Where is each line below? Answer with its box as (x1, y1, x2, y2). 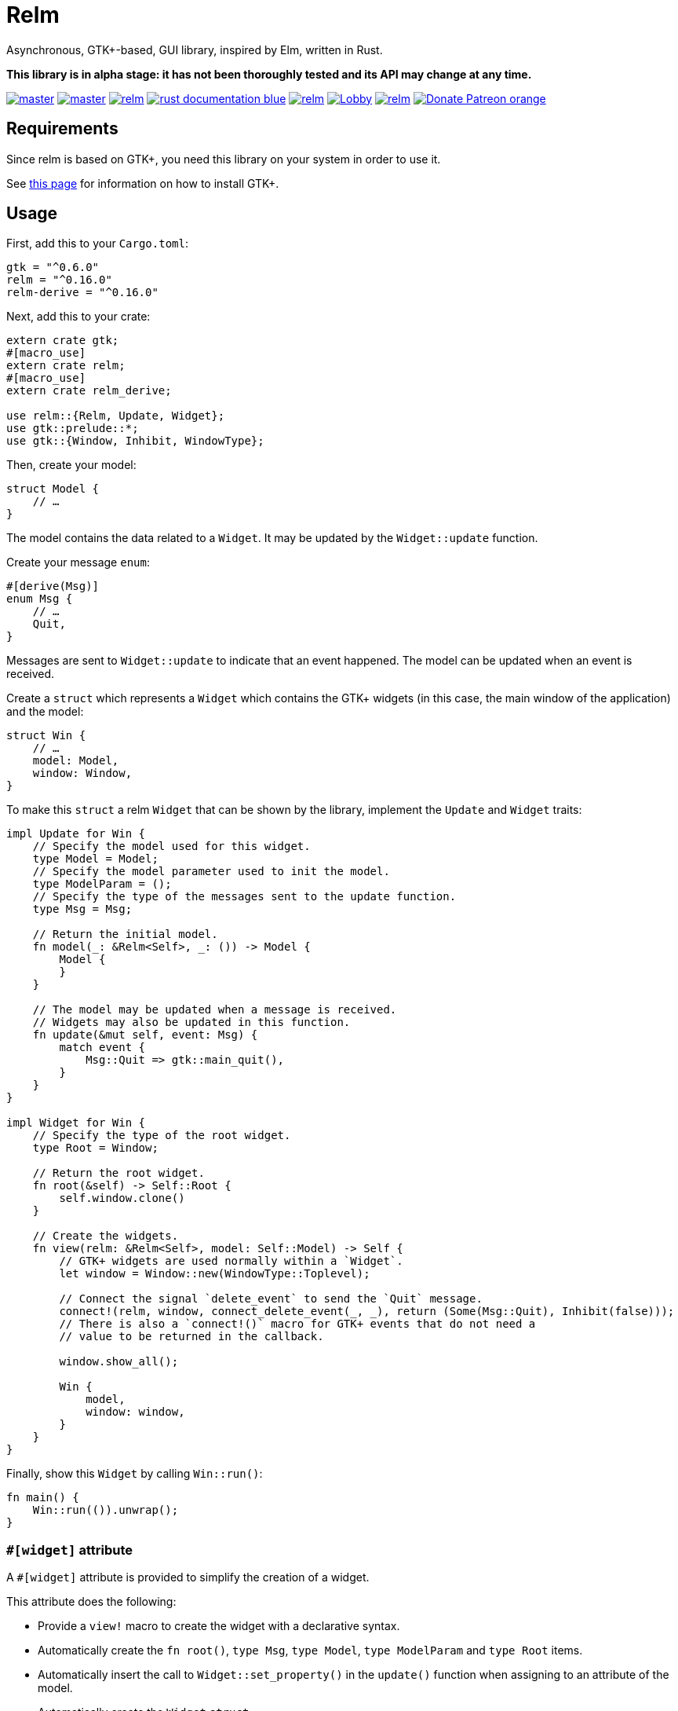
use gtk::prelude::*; (6, 422, 139, 435)
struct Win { (6, 729, 86, 742)
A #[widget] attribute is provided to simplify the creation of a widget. (6, 1570, 370, 1585)
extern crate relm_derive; (6, 384, 172, 398)
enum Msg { (6, 592, 73, 606)
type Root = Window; (32, 1141, 159, 1155)
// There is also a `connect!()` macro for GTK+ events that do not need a (59, 1317, 536, 1331)
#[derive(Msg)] (6, 580, 100, 593)
